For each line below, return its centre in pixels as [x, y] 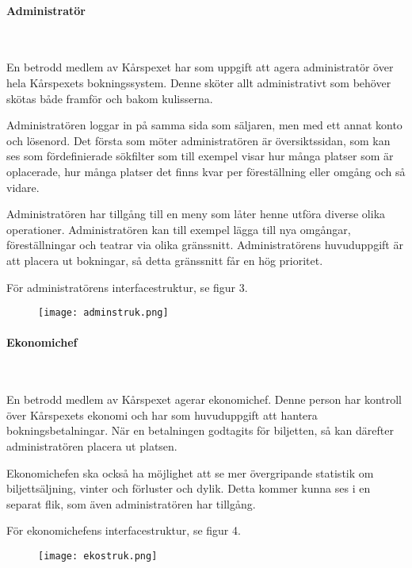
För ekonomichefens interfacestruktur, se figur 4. [124, 530]
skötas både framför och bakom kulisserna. [110, 98]
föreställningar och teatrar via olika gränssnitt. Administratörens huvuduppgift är [205, 245]
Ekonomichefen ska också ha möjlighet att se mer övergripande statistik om [190, 472]
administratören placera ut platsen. [92, 445]
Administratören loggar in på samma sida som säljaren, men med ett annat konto [204, 125]
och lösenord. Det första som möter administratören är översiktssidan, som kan [198, 140]
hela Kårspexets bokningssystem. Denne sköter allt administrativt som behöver [199, 82]
